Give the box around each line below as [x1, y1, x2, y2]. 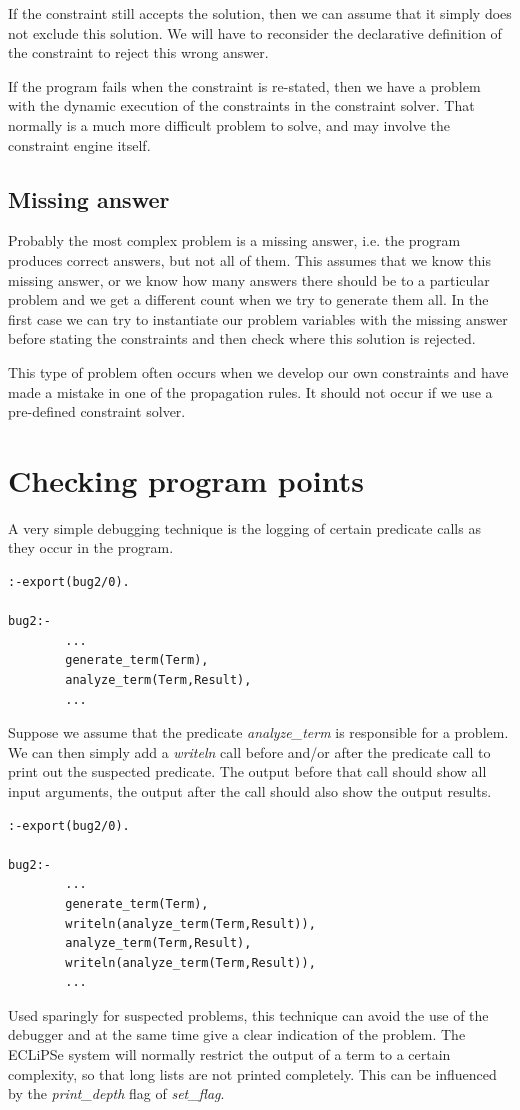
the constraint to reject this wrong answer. [8, 42, 269, 63]
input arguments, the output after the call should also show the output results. [8, 780, 492, 801]
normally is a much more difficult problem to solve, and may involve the [8, 114, 451, 135]
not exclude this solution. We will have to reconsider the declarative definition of [8, 22, 502, 43]
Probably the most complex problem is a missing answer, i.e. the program [8, 230, 461, 251]
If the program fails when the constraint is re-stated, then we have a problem [8, 75, 481, 96]
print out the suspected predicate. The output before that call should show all [8, 761, 487, 782]
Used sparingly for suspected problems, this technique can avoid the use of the [8, 1004, 489, 1025]
